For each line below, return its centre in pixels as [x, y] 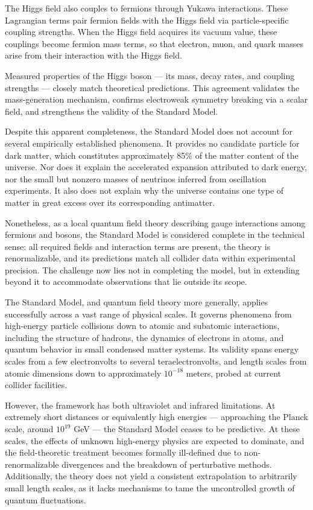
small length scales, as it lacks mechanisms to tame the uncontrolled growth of [150, 487]
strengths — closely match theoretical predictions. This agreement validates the [152, 87]
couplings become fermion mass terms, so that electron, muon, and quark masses [154, 43]
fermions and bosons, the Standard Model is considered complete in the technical [155, 234]
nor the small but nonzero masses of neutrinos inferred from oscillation [136, 178]
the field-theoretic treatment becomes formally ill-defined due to [123, 452]
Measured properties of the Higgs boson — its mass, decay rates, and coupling [150, 75]
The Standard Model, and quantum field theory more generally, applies [137, 302]
